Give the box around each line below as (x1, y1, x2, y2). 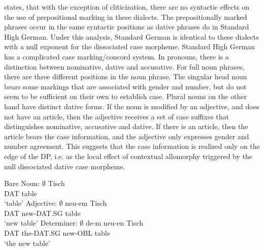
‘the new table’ (4, 237, 50, 248)
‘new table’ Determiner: (4, 217, 78, 228)
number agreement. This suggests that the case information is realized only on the (4, 141, 260, 151)
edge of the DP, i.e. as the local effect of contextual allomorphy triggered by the (4, 150, 253, 161)
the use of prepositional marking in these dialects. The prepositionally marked (4, 11, 247, 22)
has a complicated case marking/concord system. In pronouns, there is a (4, 51, 229, 61)
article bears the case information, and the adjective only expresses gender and (4, 131, 249, 141)
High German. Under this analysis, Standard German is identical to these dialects (4, 31, 259, 42)
